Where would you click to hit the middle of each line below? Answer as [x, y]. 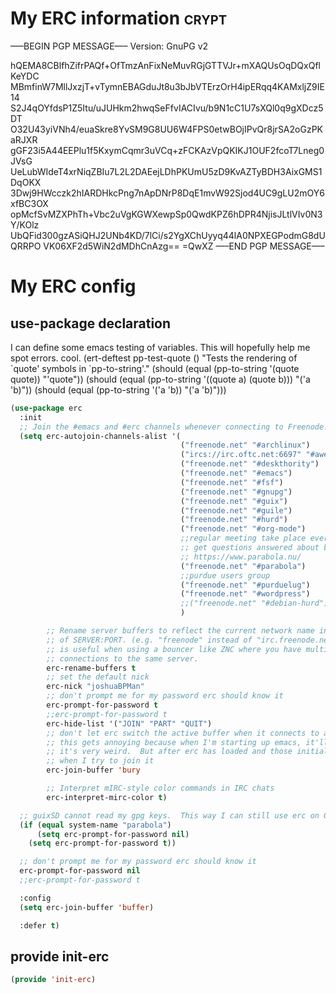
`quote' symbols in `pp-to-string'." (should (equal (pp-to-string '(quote [155, 368]
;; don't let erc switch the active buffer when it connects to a [187, 733]
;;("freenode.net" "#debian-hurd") [254, 603]
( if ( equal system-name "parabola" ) [95, 825]
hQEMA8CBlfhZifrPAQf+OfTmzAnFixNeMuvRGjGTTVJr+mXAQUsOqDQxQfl [165, 65]
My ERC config [73, 286]
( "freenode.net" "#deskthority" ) [250, 464]
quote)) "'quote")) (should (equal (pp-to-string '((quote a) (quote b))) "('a [160, 379]
